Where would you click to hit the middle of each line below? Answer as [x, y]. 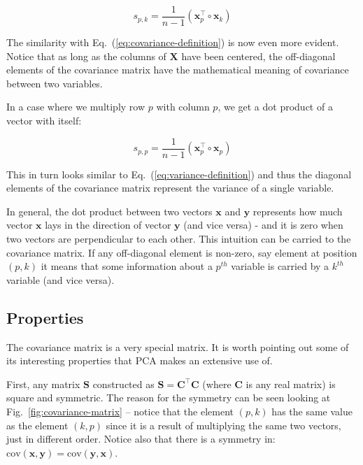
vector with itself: [44, 121]
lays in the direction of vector [108, 225]
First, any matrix [43, 384]
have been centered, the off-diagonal [258, 56]
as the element [37, 425]
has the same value [312, 412]
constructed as [123, 384]
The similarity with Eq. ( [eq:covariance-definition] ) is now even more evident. [173, 42]
